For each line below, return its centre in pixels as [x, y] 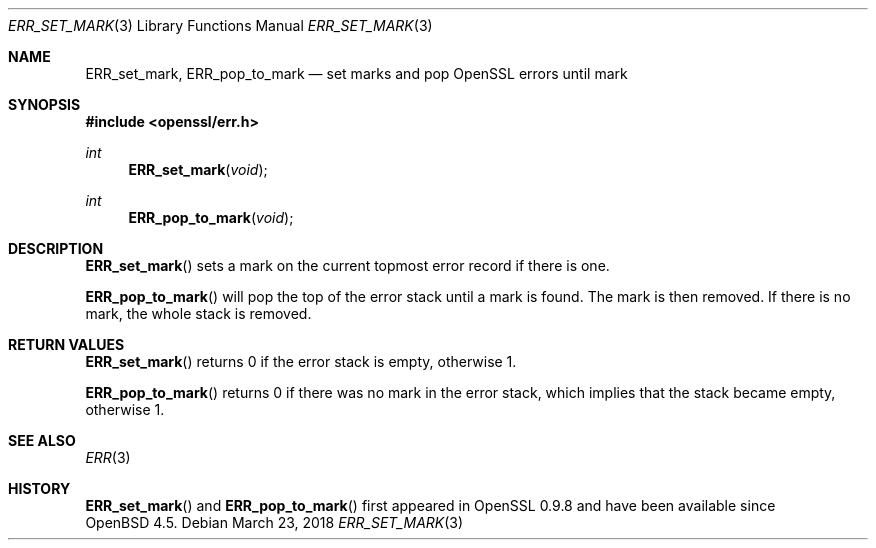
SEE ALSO [42, 440]
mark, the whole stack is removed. [198, 313]
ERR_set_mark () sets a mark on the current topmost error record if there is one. [347, 265]
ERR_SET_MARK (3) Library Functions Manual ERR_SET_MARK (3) [220, 25]
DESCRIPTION [56, 248]
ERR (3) [108, 457]
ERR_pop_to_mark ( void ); [211, 217]
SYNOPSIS [44, 104]
